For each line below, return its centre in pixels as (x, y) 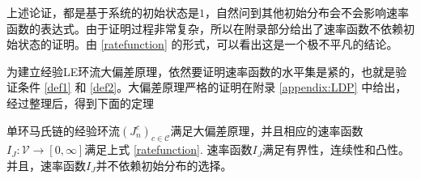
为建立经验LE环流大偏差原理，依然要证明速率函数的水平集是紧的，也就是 (201, 71)
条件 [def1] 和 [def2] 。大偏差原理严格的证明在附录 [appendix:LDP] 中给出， (212, 87)
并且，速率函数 (46, 165)
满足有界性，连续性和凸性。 (336, 149)
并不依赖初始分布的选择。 (164, 165)
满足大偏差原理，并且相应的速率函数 (267, 130)
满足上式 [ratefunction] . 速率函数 (168, 149)
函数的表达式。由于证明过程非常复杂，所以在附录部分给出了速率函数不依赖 (205, 28)
